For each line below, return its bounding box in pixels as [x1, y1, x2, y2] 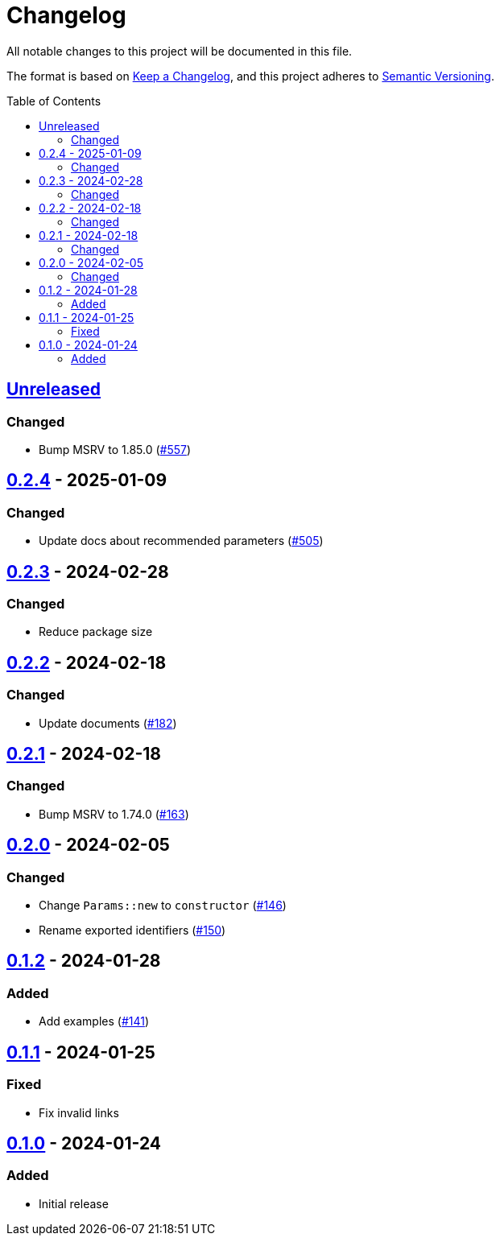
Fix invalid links [39, 1105, 119, 1120]
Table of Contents [6, 93, 101, 108]
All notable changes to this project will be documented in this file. [6, 43, 353, 58]
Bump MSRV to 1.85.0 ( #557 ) [39, 442, 192, 456]
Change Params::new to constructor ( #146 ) [39, 898, 287, 913]
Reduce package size [39, 625, 153, 639]
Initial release [39, 1196, 109, 1211]
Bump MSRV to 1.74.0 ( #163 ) [39, 807, 189, 821]
